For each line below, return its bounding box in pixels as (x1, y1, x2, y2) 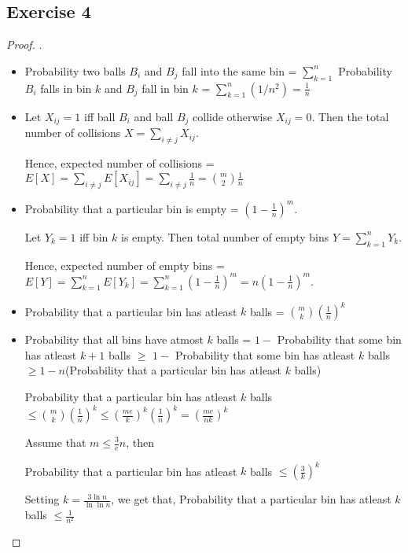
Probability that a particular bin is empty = (24, 200, 239, 216)
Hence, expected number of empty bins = (24, 256, 225, 273)
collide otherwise (193, 108, 273, 124)
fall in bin (142, 79, 189, 96)
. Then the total (311, 108, 389, 124)
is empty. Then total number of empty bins (121, 228, 329, 245)
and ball (134, 108, 174, 124)
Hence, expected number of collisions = (24, 154, 215, 171)
